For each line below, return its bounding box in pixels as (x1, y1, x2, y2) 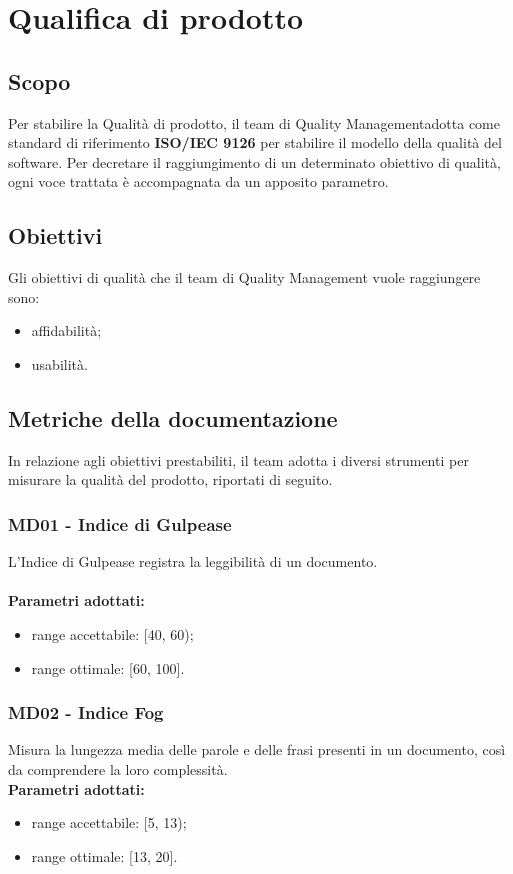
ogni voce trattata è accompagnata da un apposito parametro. (8, 171, 389, 192)
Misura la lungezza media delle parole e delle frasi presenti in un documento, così (8, 739, 506, 760)
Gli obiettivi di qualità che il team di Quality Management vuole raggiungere (8, 267, 481, 288)
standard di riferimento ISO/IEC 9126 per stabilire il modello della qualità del (8, 132, 502, 153)
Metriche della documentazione (8, 402, 338, 433)
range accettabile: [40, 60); (31, 623, 194, 644)
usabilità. (31, 353, 88, 374)
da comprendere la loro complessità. (8, 758, 228, 779)
